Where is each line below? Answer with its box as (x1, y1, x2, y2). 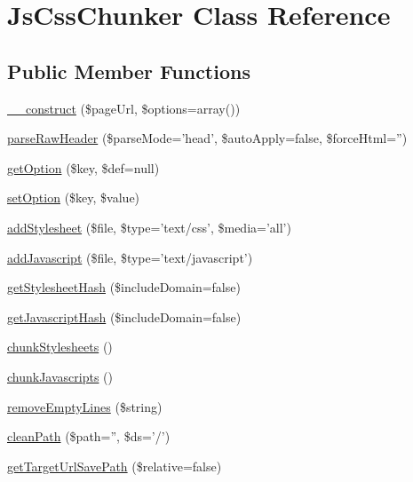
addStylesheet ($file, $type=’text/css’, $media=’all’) (7, 217, 291, 236)
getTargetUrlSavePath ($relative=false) (7, 456, 222, 475)
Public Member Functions (7, 57, 250, 84)
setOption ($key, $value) (7, 188, 140, 207)
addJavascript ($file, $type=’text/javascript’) (7, 248, 253, 266)
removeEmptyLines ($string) (7, 397, 163, 415)
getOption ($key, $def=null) (7, 158, 160, 177)
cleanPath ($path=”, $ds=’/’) (7, 427, 171, 446)
